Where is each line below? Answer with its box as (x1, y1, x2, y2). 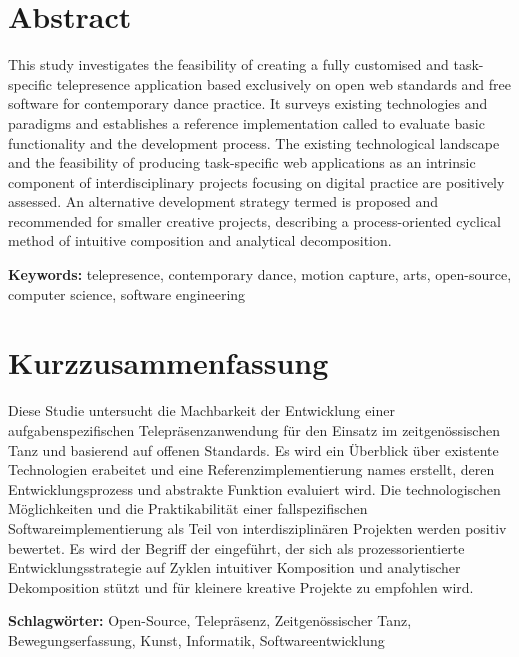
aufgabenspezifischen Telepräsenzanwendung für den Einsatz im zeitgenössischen (8, 419, 500, 440)
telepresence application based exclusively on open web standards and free (56, 73, 512, 94)
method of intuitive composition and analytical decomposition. (8, 230, 392, 251)
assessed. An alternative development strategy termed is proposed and (8, 191, 438, 212)
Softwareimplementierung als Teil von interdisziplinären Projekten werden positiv (8, 517, 507, 538)
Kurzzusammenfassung (8, 342, 329, 383)
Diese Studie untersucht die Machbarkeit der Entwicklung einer (8, 400, 395, 421)
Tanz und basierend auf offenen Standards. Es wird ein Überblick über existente (8, 439, 499, 460)
